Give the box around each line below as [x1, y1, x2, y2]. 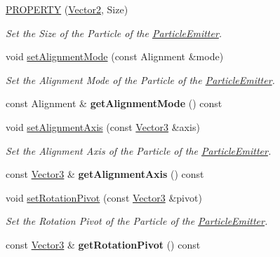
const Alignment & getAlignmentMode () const [6, 96, 222, 111]
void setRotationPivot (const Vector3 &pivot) [6, 190, 202, 204]
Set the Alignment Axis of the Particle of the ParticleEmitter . [6, 143, 272, 158]
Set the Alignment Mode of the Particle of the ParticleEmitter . [6, 72, 275, 87]
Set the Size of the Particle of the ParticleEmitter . [6, 25, 222, 40]
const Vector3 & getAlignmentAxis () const [6, 167, 204, 181]
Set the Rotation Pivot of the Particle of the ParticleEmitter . [6, 214, 268, 228]
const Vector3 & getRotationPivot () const [6, 237, 201, 251]
